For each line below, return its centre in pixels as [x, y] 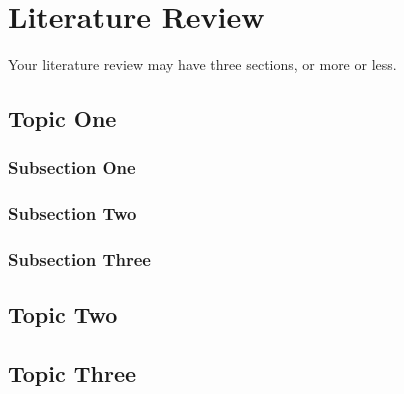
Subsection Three [79, 259]
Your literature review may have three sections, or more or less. [202, 64]
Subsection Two [72, 213]
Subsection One [72, 167]
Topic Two [63, 314]
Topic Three [72, 373]
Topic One [62, 118]
